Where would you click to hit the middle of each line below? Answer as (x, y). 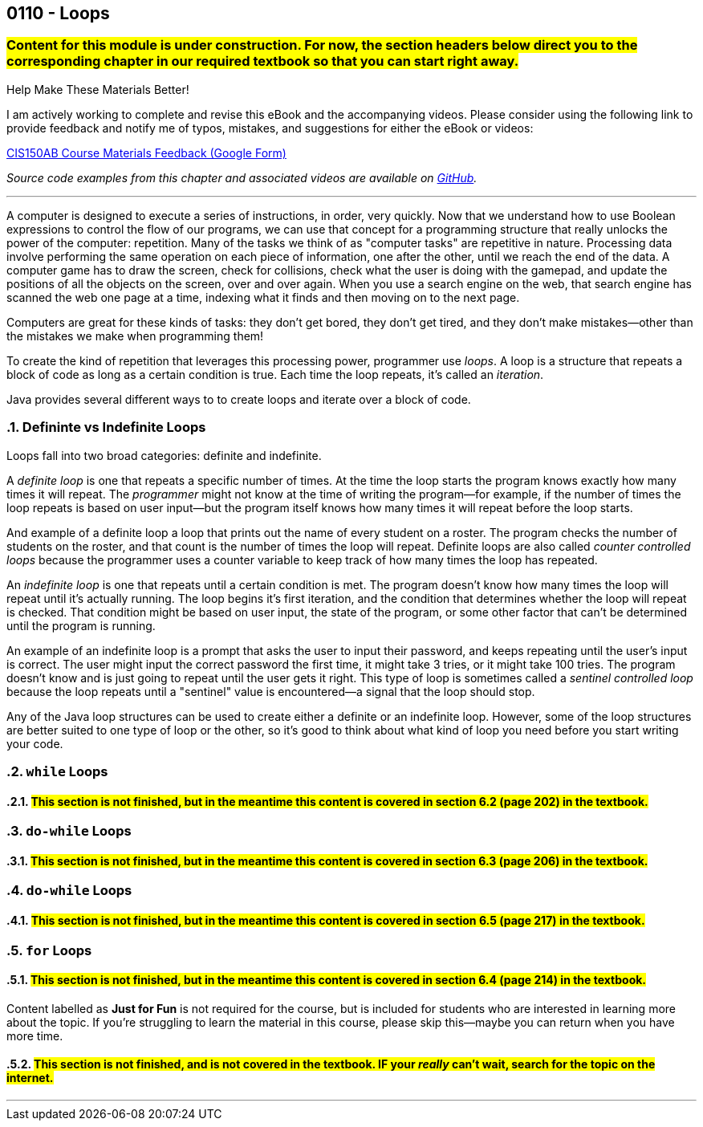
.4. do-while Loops (69, 891)
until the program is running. (81, 625)
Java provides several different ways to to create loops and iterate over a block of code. (239, 399)
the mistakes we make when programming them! (135, 336)
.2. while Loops (57, 771)
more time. (35, 1035)
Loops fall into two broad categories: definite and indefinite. (164, 455)
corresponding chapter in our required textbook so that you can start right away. (263, 61)
